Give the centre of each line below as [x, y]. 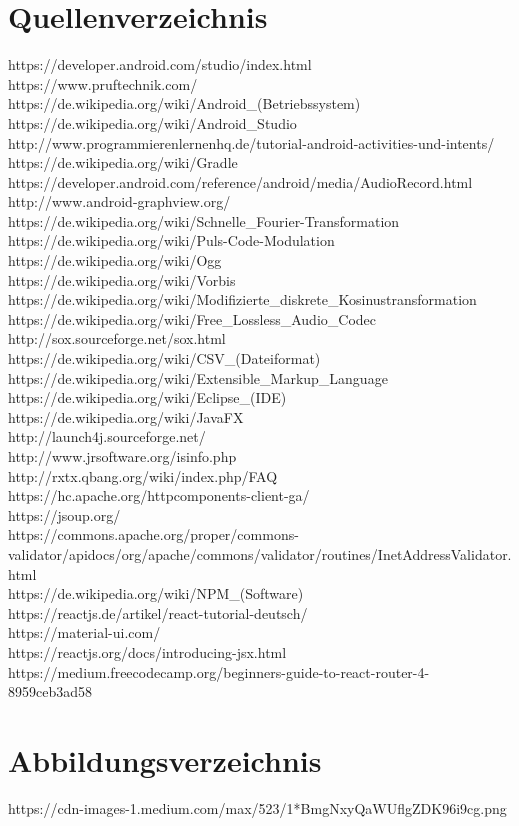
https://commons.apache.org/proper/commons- [153, 534]
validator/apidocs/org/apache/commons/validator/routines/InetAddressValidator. [260, 553]
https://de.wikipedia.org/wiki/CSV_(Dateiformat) [164, 358]
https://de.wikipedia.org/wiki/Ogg [115, 260]
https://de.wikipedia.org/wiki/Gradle [123, 162]
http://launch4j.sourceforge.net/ [107, 436]
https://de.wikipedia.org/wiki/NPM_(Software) [156, 593]
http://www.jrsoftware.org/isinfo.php [122, 456]
